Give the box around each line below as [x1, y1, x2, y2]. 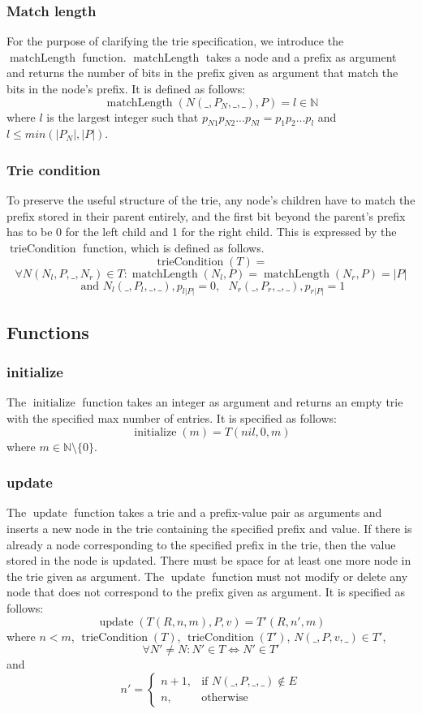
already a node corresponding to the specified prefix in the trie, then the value [6, 535, 396, 553]
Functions [6, 319, 89, 344]
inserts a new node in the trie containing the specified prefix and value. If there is [6, 520, 412, 537]
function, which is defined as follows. [83, 239, 265, 256]
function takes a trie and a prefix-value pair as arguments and [74, 504, 382, 521]
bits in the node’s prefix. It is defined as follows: [6, 80, 246, 97]
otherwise [201, 692, 248, 704]
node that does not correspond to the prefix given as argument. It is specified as [6, 583, 405, 600]
